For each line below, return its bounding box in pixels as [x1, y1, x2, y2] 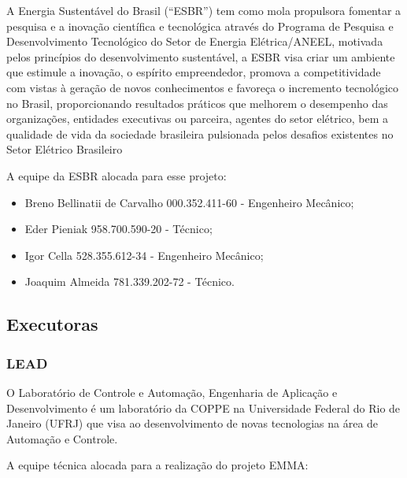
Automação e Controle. [6, 430, 118, 447]
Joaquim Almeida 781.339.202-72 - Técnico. [24, 273, 235, 290]
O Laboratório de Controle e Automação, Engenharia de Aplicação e [6, 384, 338, 400]
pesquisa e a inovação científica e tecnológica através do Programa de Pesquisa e [6, 17, 394, 34]
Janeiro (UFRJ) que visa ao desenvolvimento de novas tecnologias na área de [6, 415, 379, 432]
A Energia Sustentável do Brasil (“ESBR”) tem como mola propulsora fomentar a [6, 2, 401, 18]
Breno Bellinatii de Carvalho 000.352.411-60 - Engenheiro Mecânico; [24, 194, 354, 210]
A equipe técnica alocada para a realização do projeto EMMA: [6, 457, 309, 473]
